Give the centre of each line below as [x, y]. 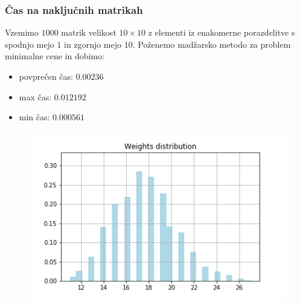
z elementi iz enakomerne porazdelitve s [222, 32]
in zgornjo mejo [93, 44]
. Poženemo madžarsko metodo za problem [212, 44]
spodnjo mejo [30, 44]
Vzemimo [22, 32]
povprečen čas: [46, 76]
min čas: [34, 117]
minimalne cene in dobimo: [55, 56]
